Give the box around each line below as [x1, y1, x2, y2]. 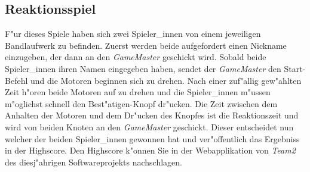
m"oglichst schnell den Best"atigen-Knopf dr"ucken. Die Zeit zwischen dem [5, 97, 278, 110]
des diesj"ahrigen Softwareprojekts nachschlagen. [5, 155, 182, 168]
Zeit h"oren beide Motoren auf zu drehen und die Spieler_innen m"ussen [5, 86, 271, 98]
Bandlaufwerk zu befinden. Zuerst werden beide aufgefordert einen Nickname [5, 39, 287, 51]
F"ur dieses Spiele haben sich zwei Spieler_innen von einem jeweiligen [5, 27, 261, 40]
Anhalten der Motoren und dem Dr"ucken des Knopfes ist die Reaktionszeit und [5, 109, 299, 121]
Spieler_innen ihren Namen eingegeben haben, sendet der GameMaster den [5, 62, 281, 74]
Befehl [5, 74, 28, 86]
